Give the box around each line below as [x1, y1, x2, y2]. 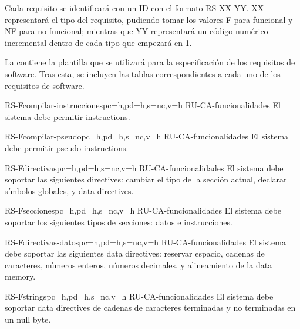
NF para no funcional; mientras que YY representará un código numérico [5, 25, 268, 37]
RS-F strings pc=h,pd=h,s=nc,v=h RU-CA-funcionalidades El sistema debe [5, 290, 274, 302]
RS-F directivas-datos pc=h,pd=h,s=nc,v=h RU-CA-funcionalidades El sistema [5, 235, 286, 248]
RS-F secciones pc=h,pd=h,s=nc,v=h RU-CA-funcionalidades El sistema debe [5, 204, 282, 217]
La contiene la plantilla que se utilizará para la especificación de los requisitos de [5, 56, 295, 68]
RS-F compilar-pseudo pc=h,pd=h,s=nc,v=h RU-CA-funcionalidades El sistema [5, 130, 289, 142]
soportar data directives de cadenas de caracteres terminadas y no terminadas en [5, 301, 296, 314]
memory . [5, 270, 36, 283]
